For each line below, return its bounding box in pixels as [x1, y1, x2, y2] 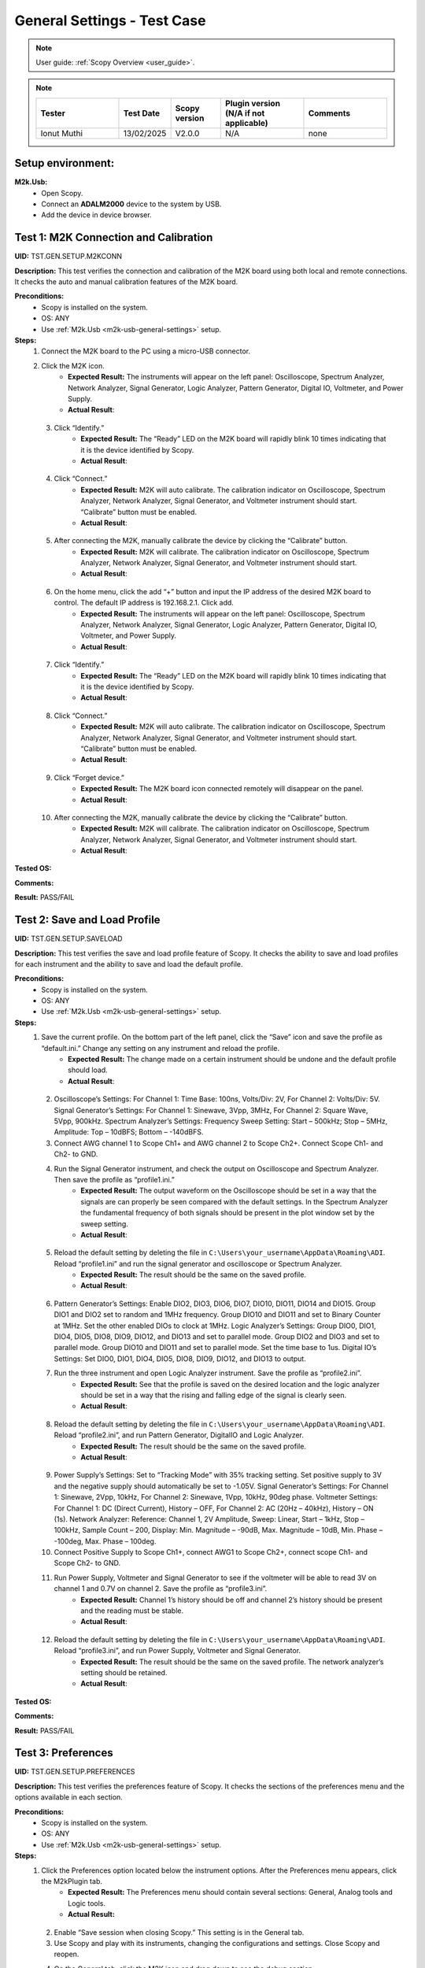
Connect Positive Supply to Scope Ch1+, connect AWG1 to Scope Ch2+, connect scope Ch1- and [54, 1548, 368, 1557]
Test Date [123, 107, 161, 118]
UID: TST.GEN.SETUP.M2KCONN [14, 252, 122, 261]
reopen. [54, 1949, 79, 1959]
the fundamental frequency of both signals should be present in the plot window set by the [80, 1208, 375, 1218]
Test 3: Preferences [14, 1746, 113, 1759]
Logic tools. [68, 1898, 106, 1908]
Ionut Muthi [40, 128, 83, 139]
